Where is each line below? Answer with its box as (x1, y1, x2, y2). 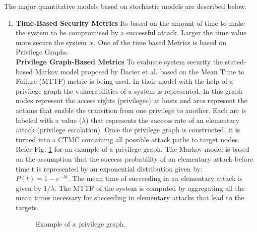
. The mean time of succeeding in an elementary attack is (68, 173, 243, 183)
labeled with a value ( (15, 115, 82, 125)
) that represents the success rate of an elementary (85, 115, 240, 125)
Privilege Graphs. (15, 47, 69, 57)
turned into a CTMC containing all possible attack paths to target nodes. (15, 134, 240, 144)
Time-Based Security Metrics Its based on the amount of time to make (15, 17, 245, 28)
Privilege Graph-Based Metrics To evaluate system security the (15, 56, 223, 66)
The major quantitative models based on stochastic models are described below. (4, 1, 247, 11)
